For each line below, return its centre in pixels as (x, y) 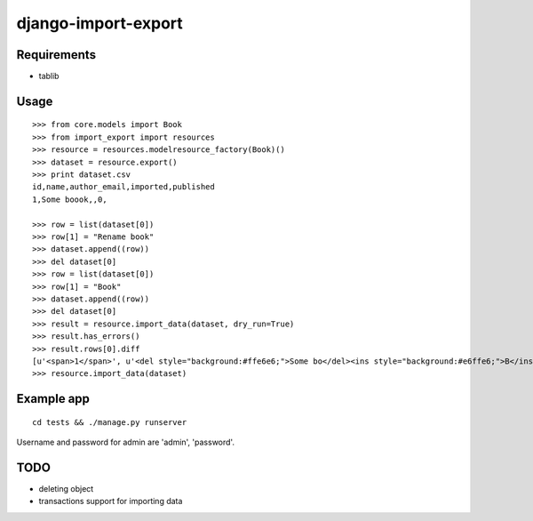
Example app (53, 399)
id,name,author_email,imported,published (123, 187)
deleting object (66, 488)
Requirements (56, 55)
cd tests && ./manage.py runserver (110, 422)
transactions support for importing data (111, 501)
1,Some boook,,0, (70, 199)
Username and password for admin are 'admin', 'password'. (126, 442)
